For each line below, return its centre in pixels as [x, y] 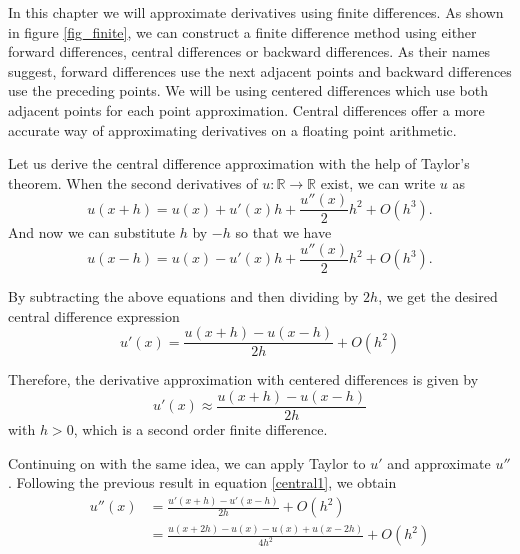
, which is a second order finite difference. [200, 428]
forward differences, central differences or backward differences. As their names [249, 51]
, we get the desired [438, 296]
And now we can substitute [91, 232]
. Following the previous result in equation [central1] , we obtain [202, 482]
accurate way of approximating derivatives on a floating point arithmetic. [232, 129]
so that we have [283, 232]
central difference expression [94, 315]
